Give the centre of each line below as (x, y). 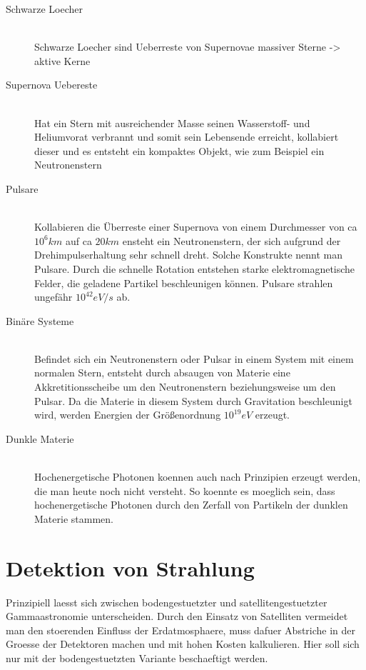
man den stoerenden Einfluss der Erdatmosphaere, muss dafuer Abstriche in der (181, 630)
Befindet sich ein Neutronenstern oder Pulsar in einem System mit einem (194, 358)
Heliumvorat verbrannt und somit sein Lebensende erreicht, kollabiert (187, 137)
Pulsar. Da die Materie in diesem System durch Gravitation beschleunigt (193, 400)
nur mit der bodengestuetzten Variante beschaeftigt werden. (137, 657)
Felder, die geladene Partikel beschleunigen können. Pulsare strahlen (184, 282)
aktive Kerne (62, 60)
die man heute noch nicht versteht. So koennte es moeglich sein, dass (185, 490)
